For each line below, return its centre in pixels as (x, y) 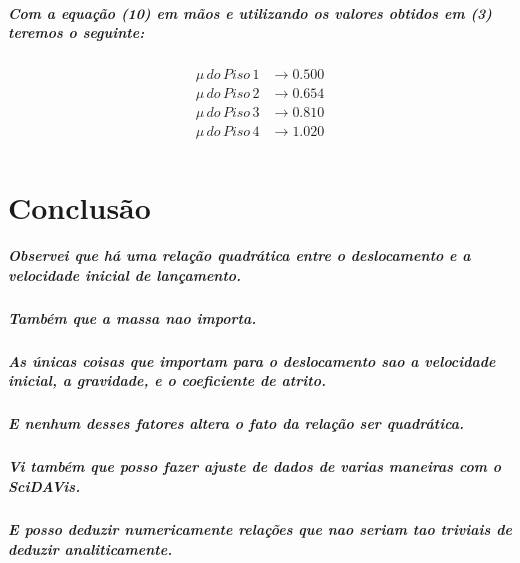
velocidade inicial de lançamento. (125, 274)
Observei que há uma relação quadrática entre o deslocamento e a (239, 255)
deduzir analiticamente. (90, 548)
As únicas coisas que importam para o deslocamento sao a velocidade (252, 360)
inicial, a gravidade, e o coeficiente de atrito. (167, 380)
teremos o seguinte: (76, 32)
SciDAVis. (44, 485)
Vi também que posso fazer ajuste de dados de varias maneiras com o (255, 466)
